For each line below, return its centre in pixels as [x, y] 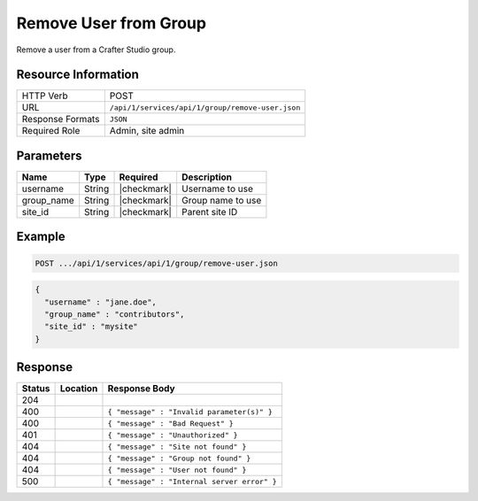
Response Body [142, 389]
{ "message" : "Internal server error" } [193, 481]
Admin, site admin [147, 131]
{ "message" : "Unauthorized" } [173, 435]
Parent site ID [210, 212]
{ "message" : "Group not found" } [179, 458]
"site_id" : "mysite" [92, 327]
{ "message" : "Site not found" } [177, 447]
